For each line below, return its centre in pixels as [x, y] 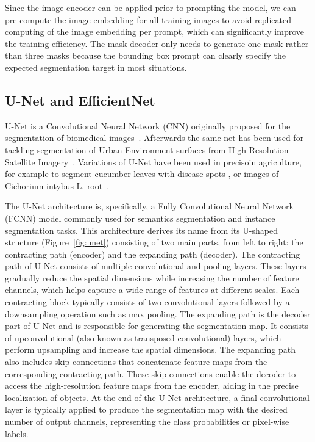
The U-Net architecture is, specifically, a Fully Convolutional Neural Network [149, 206]
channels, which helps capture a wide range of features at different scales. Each [152, 290]
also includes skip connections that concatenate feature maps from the [136, 362]
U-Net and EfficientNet [80, 100]
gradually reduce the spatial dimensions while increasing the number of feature [152, 277]
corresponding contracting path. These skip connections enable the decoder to [150, 373]
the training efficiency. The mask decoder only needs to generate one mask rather [157, 43]
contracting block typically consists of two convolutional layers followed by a [147, 302]
